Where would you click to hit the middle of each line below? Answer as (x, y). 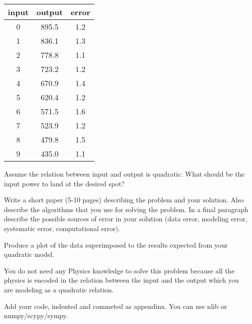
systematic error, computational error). (62, 228)
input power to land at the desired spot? (64, 183)
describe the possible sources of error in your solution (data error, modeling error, (126, 219)
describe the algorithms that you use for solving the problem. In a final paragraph (126, 209)
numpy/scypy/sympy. (36, 315)
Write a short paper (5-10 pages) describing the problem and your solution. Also (124, 200)
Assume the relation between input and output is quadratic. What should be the (124, 174)
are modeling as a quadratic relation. (59, 289)
